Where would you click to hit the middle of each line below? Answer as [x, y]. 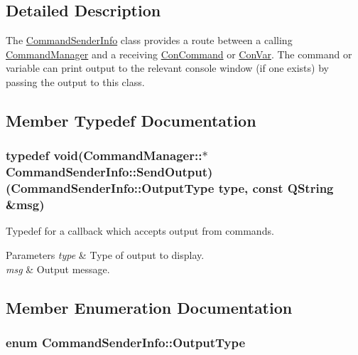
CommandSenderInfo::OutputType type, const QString [172, 188]
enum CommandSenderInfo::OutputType [126, 342]
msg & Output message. [58, 269]
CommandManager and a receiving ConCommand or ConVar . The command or [179, 54]
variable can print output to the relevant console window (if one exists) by [167, 68]
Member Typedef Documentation [131, 120]
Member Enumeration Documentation [149, 307]
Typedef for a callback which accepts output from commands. [140, 231]
